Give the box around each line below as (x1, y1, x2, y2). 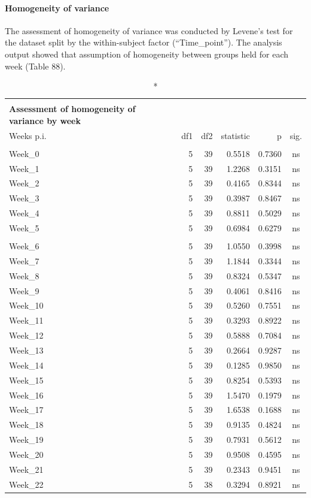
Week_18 (9, 418, 44, 431)
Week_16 (9, 388, 44, 401)
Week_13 (9, 344, 44, 357)
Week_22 (9, 478, 44, 490)
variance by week (9, 114, 81, 126)
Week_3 (9, 192, 39, 204)
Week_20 (9, 448, 44, 460)
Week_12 (9, 329, 44, 342)
